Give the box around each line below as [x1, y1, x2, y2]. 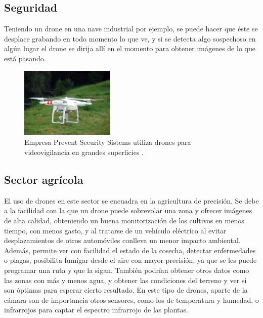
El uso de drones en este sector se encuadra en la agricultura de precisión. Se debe [4, 195, 259, 206]
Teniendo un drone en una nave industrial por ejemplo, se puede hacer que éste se [4, 23, 258, 34]
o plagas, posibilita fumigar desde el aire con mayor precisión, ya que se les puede [4, 255, 257, 265]
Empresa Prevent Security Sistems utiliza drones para [24, 137, 191, 147]
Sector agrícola [4, 171, 83, 187]
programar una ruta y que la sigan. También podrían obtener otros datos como [4, 264, 249, 275]
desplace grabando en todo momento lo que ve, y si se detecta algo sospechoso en [4, 33, 256, 44]
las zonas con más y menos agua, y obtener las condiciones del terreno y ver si [4, 274, 247, 285]
